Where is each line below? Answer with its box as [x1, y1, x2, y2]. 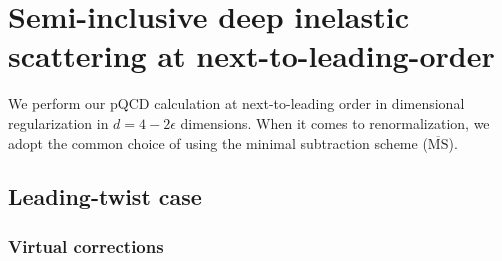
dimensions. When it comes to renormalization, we [180, 112, 490, 133]
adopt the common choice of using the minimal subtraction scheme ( [8, 132, 428, 153]
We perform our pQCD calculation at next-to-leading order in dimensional [8, 93, 465, 114]
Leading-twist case [8, 181, 202, 212]
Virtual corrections [8, 233, 164, 258]
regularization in [8, 112, 109, 133]
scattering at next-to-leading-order [8, 35, 495, 76]
